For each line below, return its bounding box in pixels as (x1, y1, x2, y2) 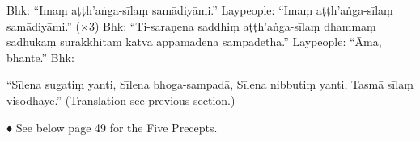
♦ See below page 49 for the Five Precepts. (6, 118, 218, 135)
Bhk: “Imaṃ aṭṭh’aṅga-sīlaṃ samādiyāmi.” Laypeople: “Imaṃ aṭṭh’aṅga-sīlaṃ (6, 2, 393, 18)
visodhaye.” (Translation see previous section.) (6, 91, 235, 108)
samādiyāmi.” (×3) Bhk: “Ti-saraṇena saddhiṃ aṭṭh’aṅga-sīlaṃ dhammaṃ (6, 17, 376, 34)
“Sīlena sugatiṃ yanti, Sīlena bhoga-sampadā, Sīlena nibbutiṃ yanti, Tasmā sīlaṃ (6, 76, 414, 93)
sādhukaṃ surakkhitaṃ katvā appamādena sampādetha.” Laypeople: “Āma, (6, 33, 382, 50)
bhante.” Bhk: (6, 48, 74, 65)
